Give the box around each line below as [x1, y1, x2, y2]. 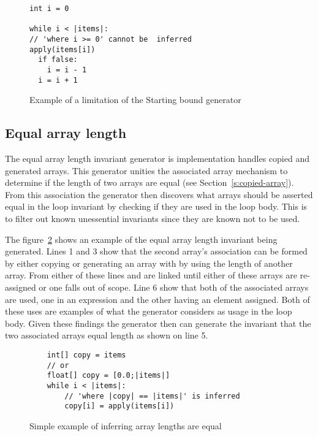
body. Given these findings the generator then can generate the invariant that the [5, 316, 311, 329]
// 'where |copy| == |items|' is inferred [64, 391, 240, 400]
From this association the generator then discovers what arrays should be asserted [5, 188, 313, 201]
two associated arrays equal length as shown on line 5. [5, 329, 208, 342]
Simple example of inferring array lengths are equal [29, 419, 222, 432]
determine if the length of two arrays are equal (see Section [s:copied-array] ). [5, 176, 294, 189]
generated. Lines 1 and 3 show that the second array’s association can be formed [5, 245, 308, 258]
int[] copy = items [47, 350, 126, 359]
